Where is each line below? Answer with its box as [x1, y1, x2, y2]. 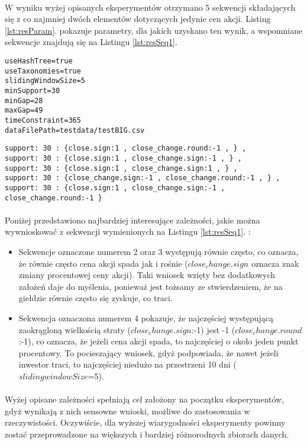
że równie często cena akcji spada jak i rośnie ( [18, 257, 188, 269]
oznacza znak [251, 257, 299, 269]
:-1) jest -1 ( [191, 323, 235, 336]
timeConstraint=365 [5, 116, 81, 124]
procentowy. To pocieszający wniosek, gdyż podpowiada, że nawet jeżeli [18, 346, 279, 359]
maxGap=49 [5, 106, 43, 115]
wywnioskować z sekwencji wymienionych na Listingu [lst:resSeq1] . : [5, 225, 251, 238]
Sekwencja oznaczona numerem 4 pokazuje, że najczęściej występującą [18, 311, 274, 324]
